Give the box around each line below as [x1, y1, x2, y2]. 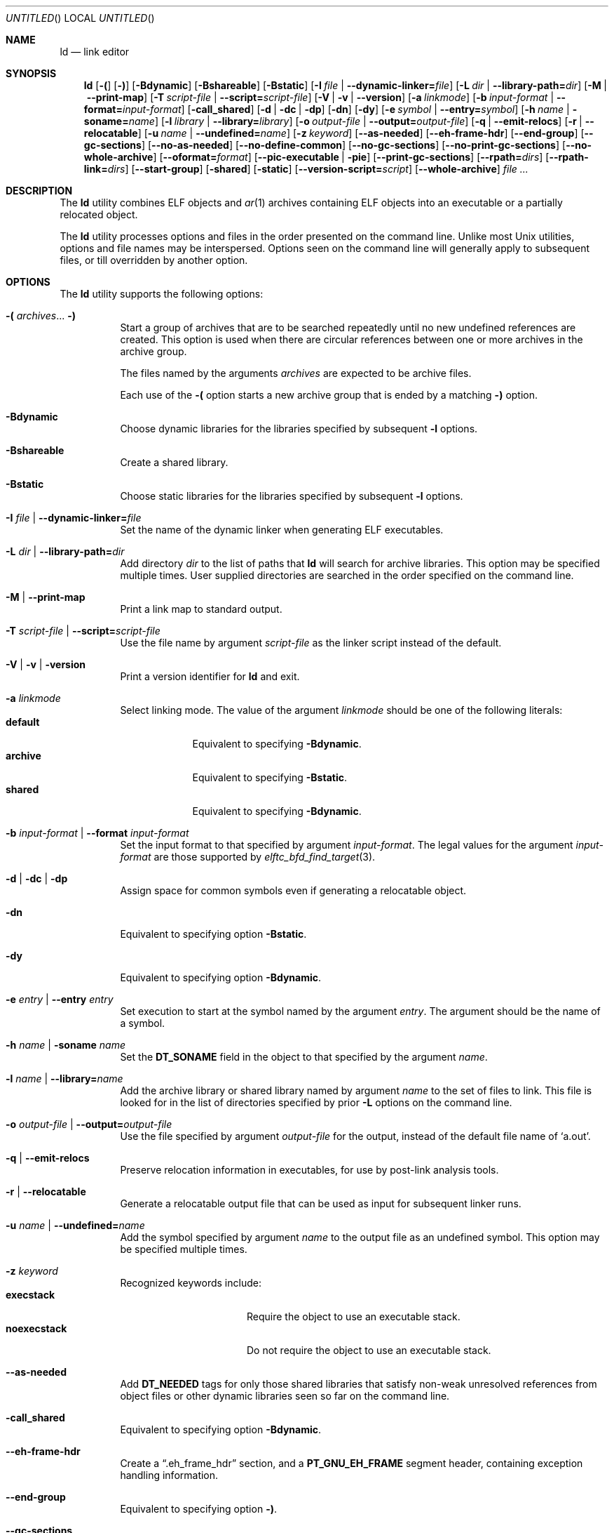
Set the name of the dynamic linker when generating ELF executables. [120, 524, 444, 536]
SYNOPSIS [6, 67, 57, 79]
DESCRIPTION [6, 185, 73, 197]
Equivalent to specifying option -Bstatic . [120, 928, 307, 940]
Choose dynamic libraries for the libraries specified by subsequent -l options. [120, 423, 478, 434]
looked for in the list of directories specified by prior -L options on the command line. [120, 1096, 512, 1108]
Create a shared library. [120, 456, 228, 468]
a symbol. [120, 1017, 165, 1029]
